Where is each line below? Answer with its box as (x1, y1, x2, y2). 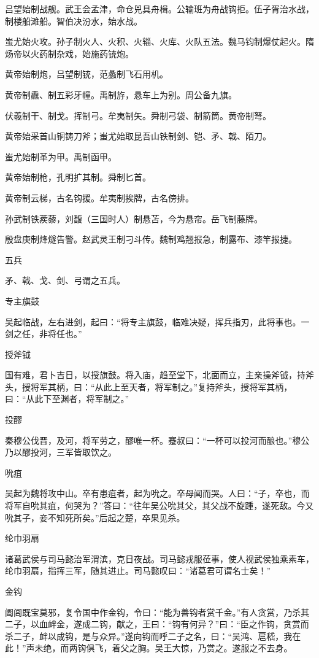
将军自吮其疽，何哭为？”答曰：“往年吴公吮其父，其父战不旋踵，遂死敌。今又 (5, 499, 314, 512)
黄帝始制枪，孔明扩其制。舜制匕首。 (5, 171, 151, 184)
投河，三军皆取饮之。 (30, 446, 117, 459)
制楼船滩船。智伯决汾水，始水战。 (5, 14, 142, 27)
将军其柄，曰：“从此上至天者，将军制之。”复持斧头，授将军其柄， (30, 380, 293, 393)
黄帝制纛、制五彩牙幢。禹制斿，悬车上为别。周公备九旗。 (5, 88, 237, 101)
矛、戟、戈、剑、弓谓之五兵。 (5, 274, 125, 287)
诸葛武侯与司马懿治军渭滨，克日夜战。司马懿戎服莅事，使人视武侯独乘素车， (5, 552, 314, 565)
